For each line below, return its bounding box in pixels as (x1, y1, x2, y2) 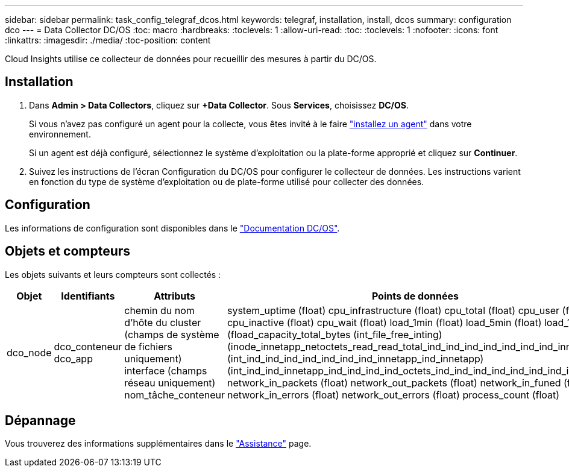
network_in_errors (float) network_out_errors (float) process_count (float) (227, 388, 560, 401)
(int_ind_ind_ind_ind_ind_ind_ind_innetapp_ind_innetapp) (227, 352, 484, 365)
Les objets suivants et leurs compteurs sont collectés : (5, 269, 221, 280)
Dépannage (5, 412, 76, 428)
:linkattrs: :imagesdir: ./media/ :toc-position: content (5, 35, 211, 45)
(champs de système (124, 328, 219, 341)
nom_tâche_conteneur (124, 388, 225, 401)
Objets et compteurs (5, 244, 131, 259)
